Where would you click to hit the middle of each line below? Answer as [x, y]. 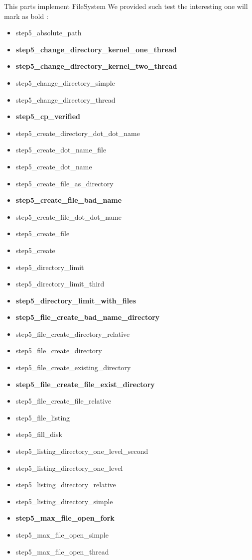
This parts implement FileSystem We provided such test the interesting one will [126, 6]
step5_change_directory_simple [65, 82]
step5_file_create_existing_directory [73, 367]
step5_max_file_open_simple [62, 535]
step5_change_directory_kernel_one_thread [96, 49]
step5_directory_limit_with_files [76, 300]
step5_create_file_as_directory [64, 183]
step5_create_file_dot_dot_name [68, 216]
